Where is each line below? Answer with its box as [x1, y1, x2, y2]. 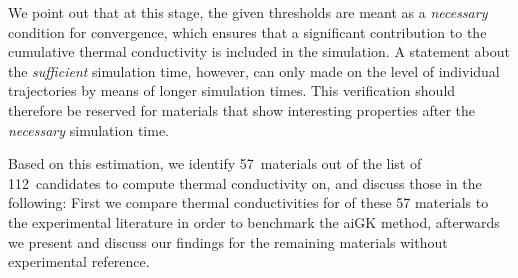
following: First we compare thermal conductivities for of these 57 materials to [8, 192, 489, 213]
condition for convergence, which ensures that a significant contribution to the [8, 21, 487, 42]
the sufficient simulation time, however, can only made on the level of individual [8, 60, 500, 81]
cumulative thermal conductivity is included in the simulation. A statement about [8, 41, 510, 62]
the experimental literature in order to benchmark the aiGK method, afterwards [8, 211, 500, 232]
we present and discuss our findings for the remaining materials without [8, 231, 448, 252]
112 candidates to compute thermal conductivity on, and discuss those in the [8, 172, 482, 193]
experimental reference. [8, 251, 150, 272]
